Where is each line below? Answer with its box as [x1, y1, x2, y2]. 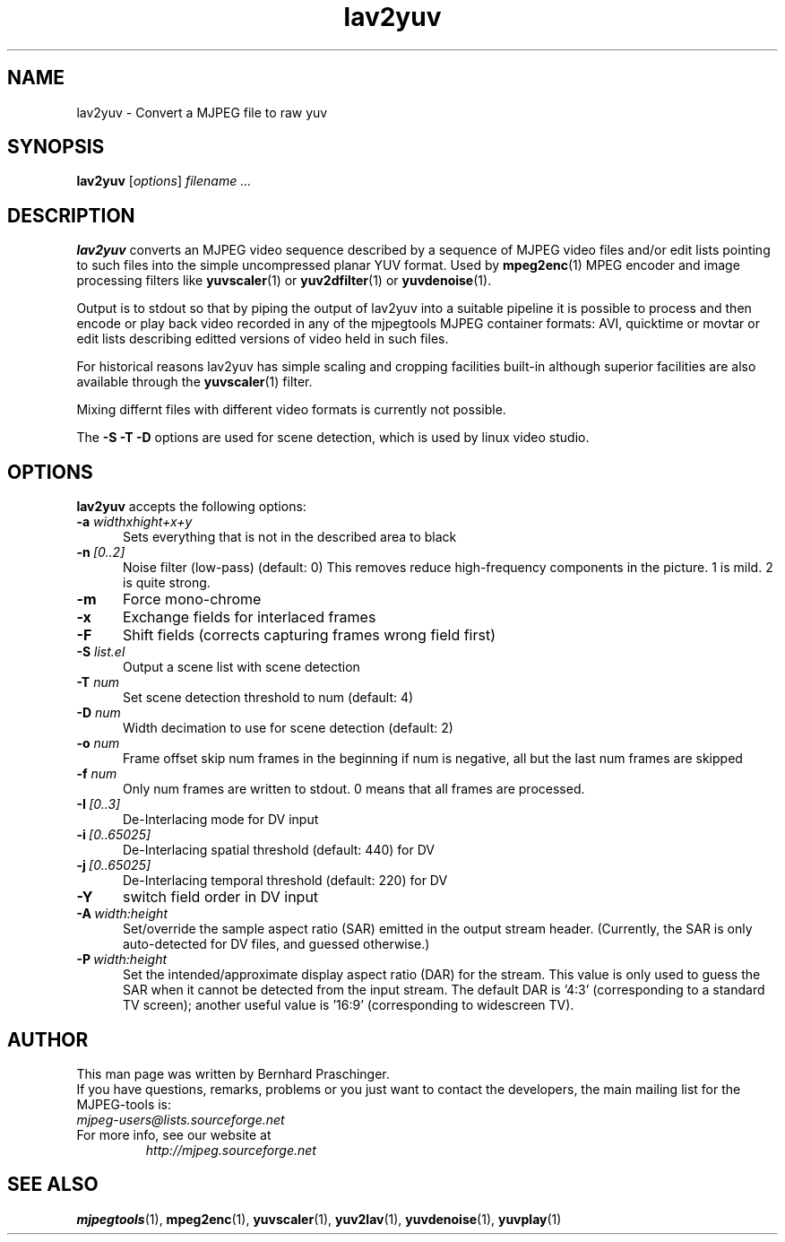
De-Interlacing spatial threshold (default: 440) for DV [123, 842, 435, 858]
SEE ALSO [7, 1173, 99, 1196]
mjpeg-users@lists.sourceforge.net [76, 1111, 285, 1127]
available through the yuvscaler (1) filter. [76, 374, 313, 390]
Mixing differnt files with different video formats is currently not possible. [76, 402, 506, 418]
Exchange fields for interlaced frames [122, 608, 376, 627]
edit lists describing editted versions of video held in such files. [76, 331, 449, 347]
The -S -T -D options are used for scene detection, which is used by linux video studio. [76, 430, 590, 446]
